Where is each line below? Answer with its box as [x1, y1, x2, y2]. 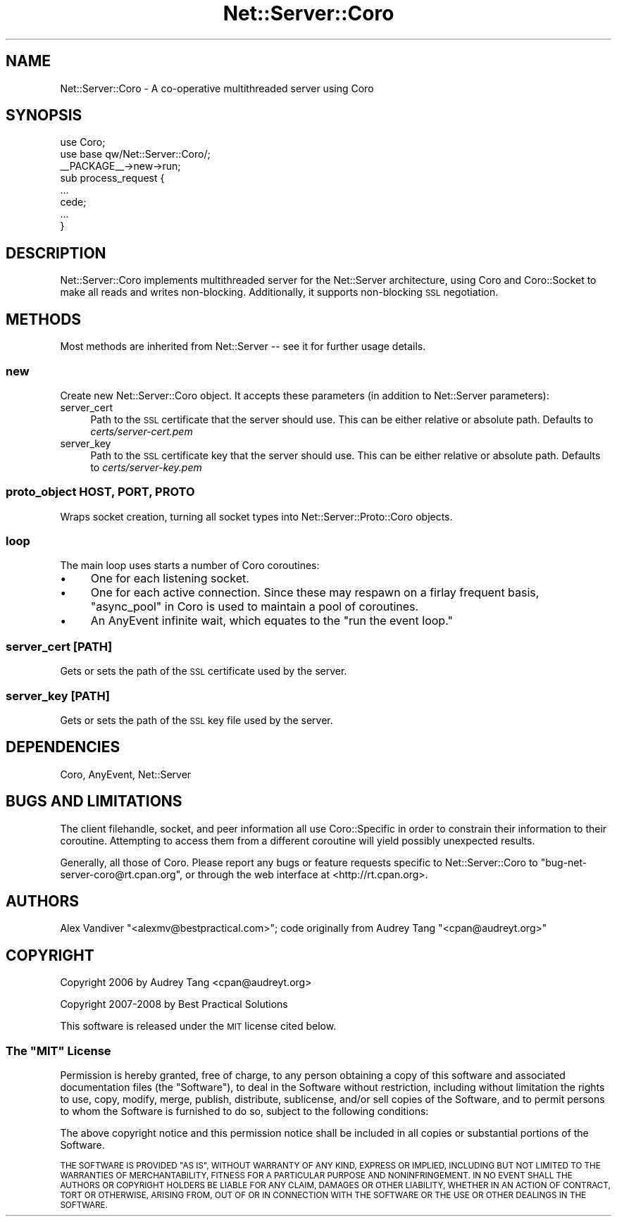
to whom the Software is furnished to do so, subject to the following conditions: [60, 1105, 429, 1117]
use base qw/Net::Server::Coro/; [60, 148, 211, 161]
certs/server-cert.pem [90, 425, 193, 437]
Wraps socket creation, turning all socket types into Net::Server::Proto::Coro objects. [60, 510, 453, 523]
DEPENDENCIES [6, 738, 120, 756]
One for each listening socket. [90, 571, 249, 586]
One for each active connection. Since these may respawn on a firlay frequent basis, [90, 585, 540, 600]
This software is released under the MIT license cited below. [60, 1020, 337, 1033]
